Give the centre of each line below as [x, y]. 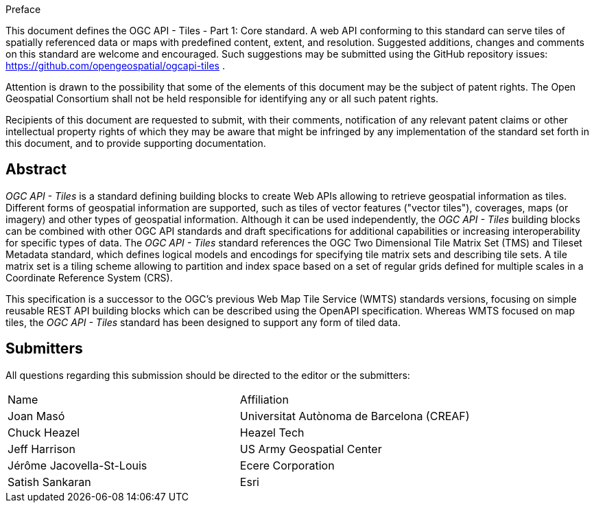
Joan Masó [36, 416]
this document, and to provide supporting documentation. [136, 143]
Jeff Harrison [41, 449]
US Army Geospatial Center [311, 449]
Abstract [36, 170]
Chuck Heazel [44, 432]
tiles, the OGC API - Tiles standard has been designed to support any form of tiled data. [203, 322]
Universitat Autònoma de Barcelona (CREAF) [355, 416]
